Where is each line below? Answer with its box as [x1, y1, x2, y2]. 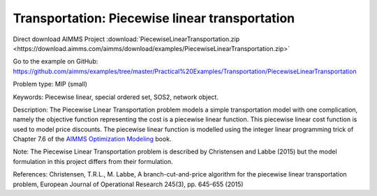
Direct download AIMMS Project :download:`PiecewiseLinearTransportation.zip [13, 35, 240, 43]
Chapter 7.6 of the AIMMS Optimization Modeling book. [13, 135, 172, 143]
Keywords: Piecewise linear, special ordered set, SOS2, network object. [13, 93, 219, 101]
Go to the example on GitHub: [13, 57, 98, 66]
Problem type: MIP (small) [13, 80, 87, 89]
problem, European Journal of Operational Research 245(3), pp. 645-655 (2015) [13, 180, 244, 188]
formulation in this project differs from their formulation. [13, 157, 173, 165]
